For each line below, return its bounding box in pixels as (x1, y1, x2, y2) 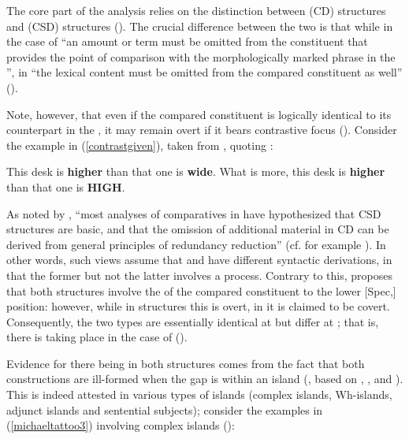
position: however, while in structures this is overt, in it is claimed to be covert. (6, 298, 390, 314)
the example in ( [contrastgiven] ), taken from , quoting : (6, 136, 273, 153)
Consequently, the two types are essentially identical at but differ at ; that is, (6, 313, 379, 329)
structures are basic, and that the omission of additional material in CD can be (6, 221, 389, 237)
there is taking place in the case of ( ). (6, 329, 188, 345)
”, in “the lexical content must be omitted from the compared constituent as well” (6, 64, 403, 80)
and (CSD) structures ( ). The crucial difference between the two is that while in (6, 17, 393, 34)
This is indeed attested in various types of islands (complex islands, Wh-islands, (6, 386, 392, 403)
